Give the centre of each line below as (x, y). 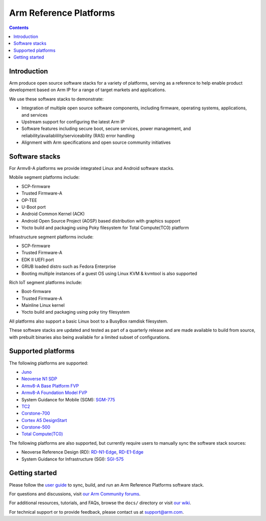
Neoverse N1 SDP (39, 379)
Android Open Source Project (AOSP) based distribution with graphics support (101, 221)
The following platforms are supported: (49, 363)
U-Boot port (34, 207)
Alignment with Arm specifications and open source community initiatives (96, 142)
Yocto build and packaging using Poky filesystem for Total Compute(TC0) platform (105, 228)
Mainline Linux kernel (43, 305)
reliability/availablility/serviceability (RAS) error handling (78, 135)
